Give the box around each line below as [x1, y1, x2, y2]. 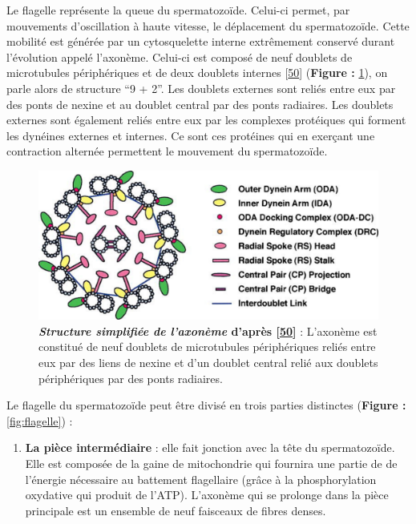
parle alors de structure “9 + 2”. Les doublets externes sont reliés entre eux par [6, 79, 396, 96]
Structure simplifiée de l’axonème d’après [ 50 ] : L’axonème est [38, 322, 378, 339]
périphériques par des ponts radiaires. [38, 369, 223, 386]
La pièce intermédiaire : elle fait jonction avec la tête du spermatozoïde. [25, 439, 395, 456]
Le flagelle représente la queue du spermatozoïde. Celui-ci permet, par [6, 2, 350, 18]
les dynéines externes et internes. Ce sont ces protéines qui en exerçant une [6, 127, 375, 143]
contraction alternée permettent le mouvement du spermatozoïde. [6, 143, 328, 159]
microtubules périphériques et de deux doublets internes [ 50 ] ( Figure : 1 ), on [6, 64, 388, 81]
